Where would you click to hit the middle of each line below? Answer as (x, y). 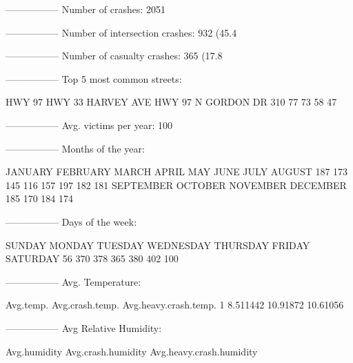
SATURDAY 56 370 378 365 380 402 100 (92, 258)
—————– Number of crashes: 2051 (85, 9)
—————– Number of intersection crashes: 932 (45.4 (121, 32)
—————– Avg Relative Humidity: (84, 327)
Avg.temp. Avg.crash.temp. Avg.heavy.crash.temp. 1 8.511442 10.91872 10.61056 (175, 305)
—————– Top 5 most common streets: (94, 78)
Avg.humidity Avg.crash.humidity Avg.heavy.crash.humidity (132, 351)
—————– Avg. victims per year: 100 (89, 125)
